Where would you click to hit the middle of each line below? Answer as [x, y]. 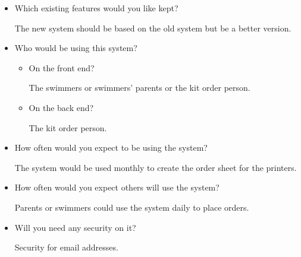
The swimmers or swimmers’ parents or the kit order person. [139, 88]
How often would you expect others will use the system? [117, 187]
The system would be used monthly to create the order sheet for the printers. [156, 167]
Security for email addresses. [66, 247]
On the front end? [62, 67]
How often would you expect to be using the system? [111, 147]
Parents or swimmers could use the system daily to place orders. [132, 207]
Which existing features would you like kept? [96, 8]
